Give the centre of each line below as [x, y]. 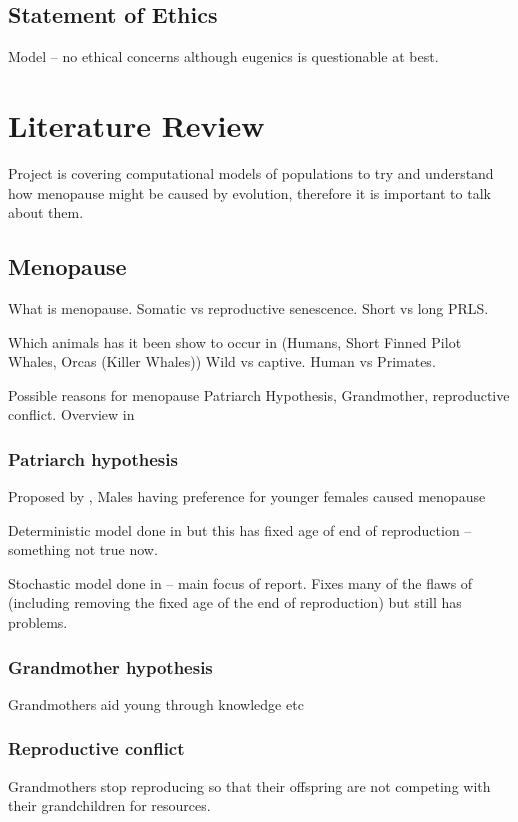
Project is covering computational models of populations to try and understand [251, 172]
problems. [38, 622]
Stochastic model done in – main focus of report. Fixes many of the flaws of [240, 582]
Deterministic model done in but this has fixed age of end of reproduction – [240, 529]
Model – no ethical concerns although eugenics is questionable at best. [223, 56]
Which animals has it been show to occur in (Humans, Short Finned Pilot [235, 341]
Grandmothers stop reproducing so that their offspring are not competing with [249, 785]
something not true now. [83, 549]
